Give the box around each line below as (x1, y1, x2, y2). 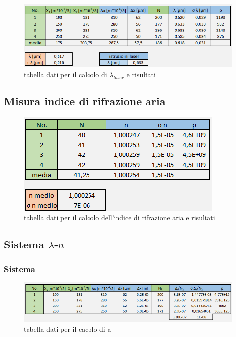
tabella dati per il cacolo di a (24, 323, 111, 334)
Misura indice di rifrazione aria (4, 93, 166, 108)
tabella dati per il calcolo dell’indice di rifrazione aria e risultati (24, 213, 215, 223)
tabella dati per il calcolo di (24, 69, 107, 79)
